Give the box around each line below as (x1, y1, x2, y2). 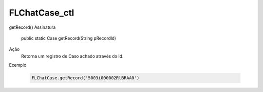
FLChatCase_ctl (9, 7, 75, 18)
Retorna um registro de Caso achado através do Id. (21, 53, 124, 59)
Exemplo (9, 62, 27, 68)
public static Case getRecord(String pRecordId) (21, 35, 116, 41)
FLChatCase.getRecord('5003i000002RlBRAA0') (31, 75, 140, 81)
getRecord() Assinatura (9, 24, 56, 30)
